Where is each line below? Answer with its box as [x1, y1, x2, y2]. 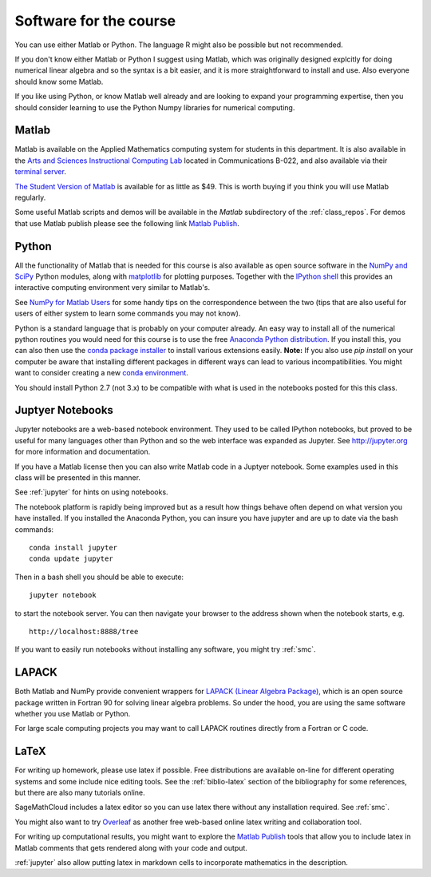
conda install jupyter [29, 543, 118, 552]
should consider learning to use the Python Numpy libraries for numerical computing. [14, 102, 295, 112]
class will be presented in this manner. [14, 473, 141, 482]
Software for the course [14, 12, 176, 30]
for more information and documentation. [14, 447, 151, 457]
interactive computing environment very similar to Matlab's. [14, 283, 211, 292]
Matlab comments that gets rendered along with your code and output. [14, 843, 247, 852]
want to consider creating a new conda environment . [14, 368, 189, 378]
